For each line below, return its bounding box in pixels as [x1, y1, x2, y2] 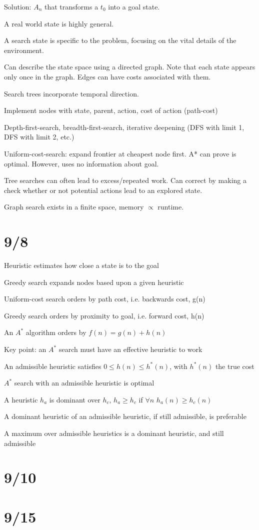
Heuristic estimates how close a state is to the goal [4, 260, 159, 270]
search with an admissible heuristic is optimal [14, 377, 154, 388]
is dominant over [49, 394, 100, 404]
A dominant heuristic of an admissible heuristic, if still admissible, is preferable [4, 411, 246, 421]
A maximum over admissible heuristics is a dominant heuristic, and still [4, 427, 224, 438]
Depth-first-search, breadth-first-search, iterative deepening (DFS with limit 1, [4, 121, 244, 132]
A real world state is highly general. [4, 18, 114, 28]
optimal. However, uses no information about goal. [4, 158, 159, 168]
